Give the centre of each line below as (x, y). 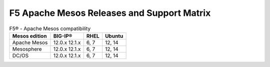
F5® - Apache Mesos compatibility (50, 28)
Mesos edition (29, 36)
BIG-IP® (63, 36)
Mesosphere (27, 49)
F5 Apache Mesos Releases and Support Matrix (110, 13)
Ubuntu (114, 36)
